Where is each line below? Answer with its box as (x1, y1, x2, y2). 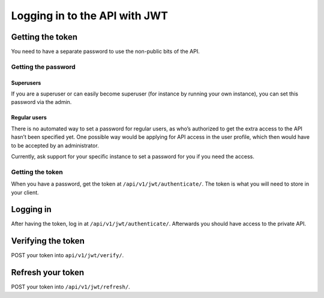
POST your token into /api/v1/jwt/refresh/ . (11, 283, 130, 291)
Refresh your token (11, 267, 85, 278)
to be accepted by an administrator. (11, 142, 99, 149)
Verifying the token (11, 236, 85, 246)
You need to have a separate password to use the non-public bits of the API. (11, 48, 200, 55)
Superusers (11, 79, 41, 87)
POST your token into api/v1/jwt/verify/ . (11, 252, 124, 259)
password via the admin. (11, 99, 72, 106)
